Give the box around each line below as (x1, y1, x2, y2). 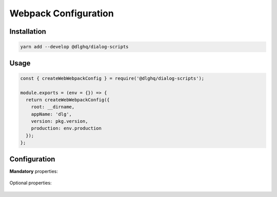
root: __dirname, (31, 104, 75, 110)
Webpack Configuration (9, 8, 114, 19)
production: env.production (31, 125, 102, 132)
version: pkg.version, (31, 118, 88, 124)
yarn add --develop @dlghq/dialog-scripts (20, 44, 129, 50)
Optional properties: (9, 180, 52, 186)
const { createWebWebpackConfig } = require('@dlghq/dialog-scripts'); (20, 75, 205, 81)
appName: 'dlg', (31, 111, 72, 117)
